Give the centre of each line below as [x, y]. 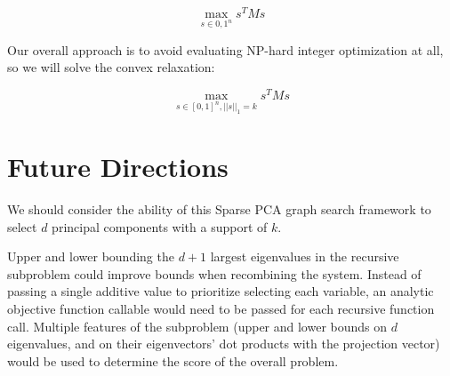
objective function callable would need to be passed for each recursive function [221, 308]
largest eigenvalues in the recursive [305, 256]
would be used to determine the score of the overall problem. [173, 360]
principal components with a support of [160, 226]
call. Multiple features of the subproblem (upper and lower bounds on [197, 326]
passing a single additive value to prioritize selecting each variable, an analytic [221, 291]
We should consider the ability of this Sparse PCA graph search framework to [219, 208]
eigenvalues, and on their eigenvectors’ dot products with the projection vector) [224, 344]
